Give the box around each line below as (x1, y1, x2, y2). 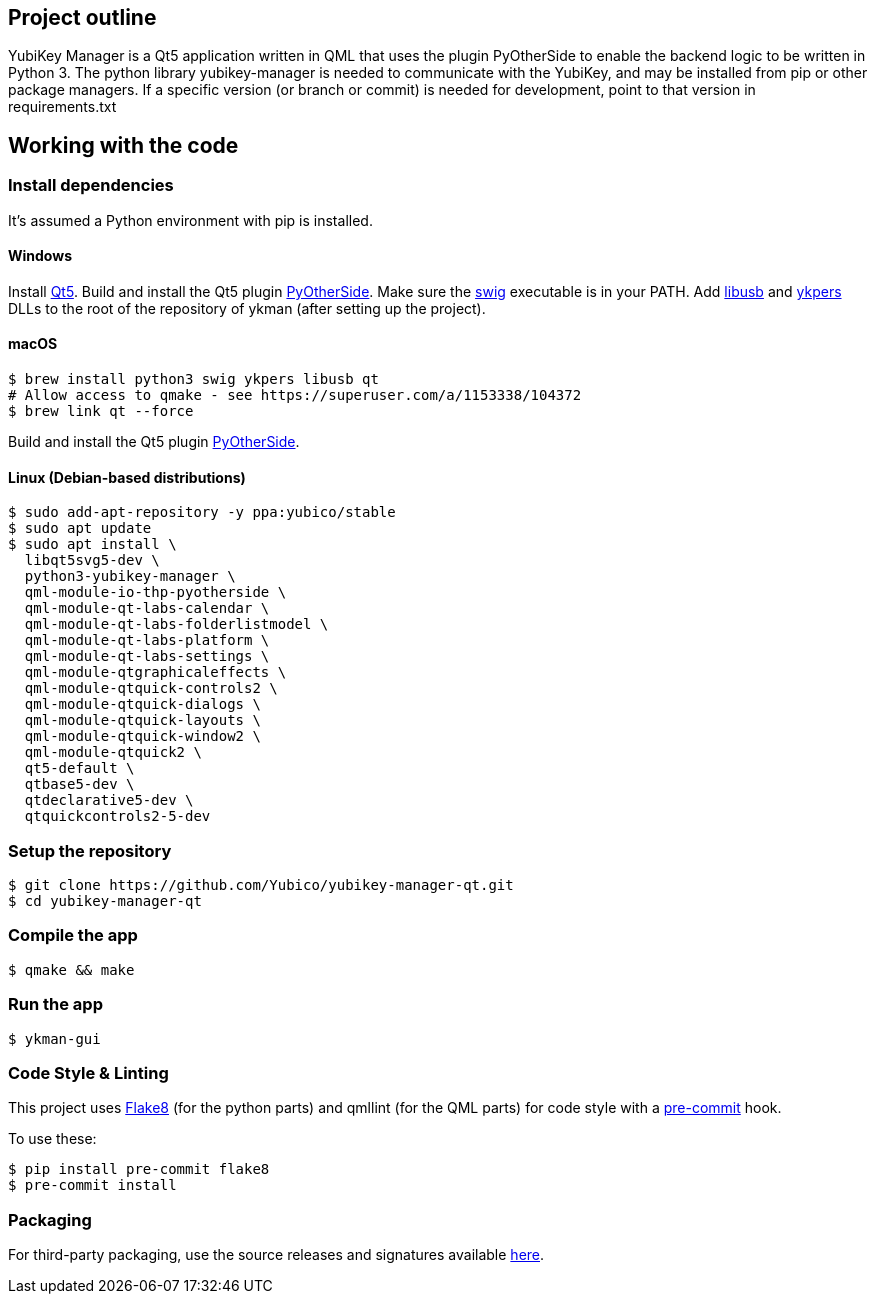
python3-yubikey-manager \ (24, 568, 236, 585)
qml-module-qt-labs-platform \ (24, 632, 270, 649)
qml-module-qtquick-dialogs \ (24, 696, 261, 713)
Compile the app (8, 925, 138, 946)
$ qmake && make (8, 961, 135, 978)
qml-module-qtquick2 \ (24, 744, 202, 761)
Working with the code (8, 132, 239, 158)
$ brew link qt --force (8, 403, 194, 420)
